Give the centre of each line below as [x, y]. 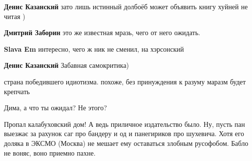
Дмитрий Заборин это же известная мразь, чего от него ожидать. [102, 32]
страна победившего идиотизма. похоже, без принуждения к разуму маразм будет [125, 81]
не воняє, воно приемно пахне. [50, 152]
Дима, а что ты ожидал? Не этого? [55, 108]
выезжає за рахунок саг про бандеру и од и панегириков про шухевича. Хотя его [124, 133]
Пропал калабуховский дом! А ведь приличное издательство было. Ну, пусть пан [125, 124]
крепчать [17, 91]
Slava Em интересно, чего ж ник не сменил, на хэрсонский [94, 49]
